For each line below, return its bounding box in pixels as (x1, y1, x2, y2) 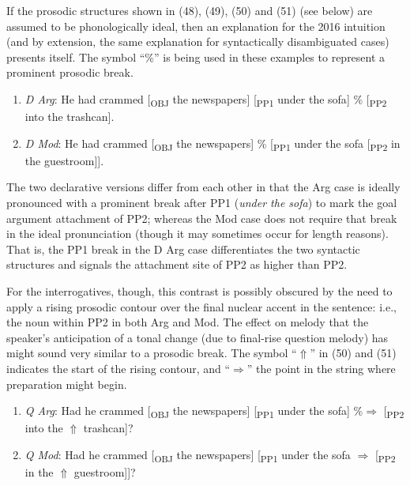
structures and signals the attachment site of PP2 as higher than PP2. (6, 256, 348, 273)
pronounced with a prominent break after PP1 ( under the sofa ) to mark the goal (6, 194, 397, 210)
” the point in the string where (246, 360, 396, 376)
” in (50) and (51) (310, 345, 397, 361)
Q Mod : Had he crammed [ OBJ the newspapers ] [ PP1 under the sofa (24, 446, 351, 465)
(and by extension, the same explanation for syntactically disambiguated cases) (6, 33, 389, 50)
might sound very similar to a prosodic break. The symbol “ (6, 345, 297, 361)
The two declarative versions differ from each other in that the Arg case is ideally (6, 179, 401, 195)
